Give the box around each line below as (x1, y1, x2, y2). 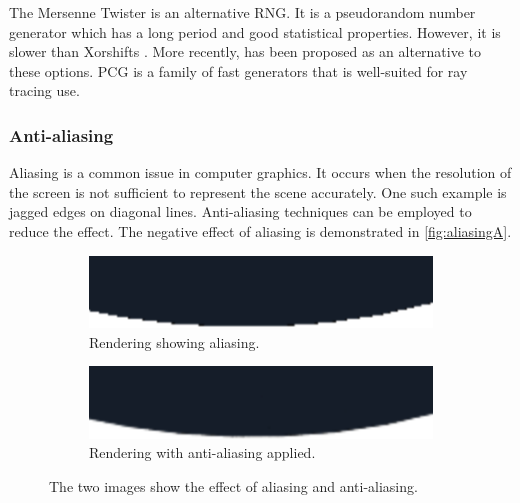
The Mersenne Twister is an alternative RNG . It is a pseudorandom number (9, 2, 476, 22)
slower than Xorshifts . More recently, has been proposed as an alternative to (9, 41, 482, 62)
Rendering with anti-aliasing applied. (89, 442, 316, 463)
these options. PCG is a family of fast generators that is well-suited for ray (9, 60, 468, 81)
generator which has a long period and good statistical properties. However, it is (9, 21, 501, 42)
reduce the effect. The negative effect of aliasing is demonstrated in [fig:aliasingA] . (9, 220, 512, 241)
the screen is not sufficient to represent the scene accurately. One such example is (9, 181, 507, 202)
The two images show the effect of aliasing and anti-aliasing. (49, 475, 418, 496)
